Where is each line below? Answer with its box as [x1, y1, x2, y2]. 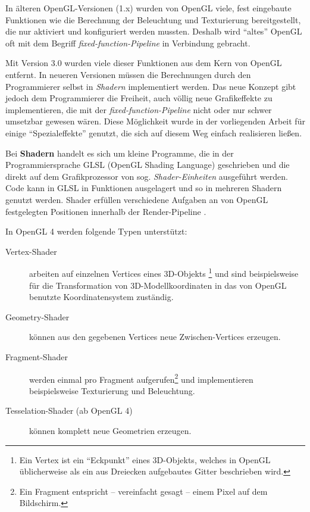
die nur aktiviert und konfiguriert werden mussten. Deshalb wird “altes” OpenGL [5, 25, 302, 38]
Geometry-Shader [5, 310, 70, 323]
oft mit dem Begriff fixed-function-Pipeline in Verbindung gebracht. [5, 36, 250, 49]
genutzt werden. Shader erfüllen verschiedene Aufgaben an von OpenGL [5, 193, 268, 205]
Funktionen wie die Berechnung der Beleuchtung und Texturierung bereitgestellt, [5, 13, 301, 26]
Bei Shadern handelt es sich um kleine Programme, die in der [5, 146, 234, 159]
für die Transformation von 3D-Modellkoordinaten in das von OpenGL [29, 279, 287, 291]
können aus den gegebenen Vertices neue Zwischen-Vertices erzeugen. [29, 330, 281, 343]
